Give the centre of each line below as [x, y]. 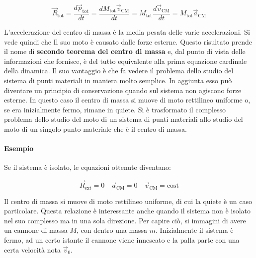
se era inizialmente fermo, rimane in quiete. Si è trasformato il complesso [115, 109]
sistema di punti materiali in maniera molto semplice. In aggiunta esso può [118, 80]
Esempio [19, 148]
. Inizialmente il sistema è [195, 230]
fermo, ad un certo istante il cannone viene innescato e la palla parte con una [122, 240]
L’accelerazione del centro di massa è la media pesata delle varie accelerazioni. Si [127, 32]
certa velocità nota [32, 249]
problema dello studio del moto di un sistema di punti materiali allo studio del [124, 119]
